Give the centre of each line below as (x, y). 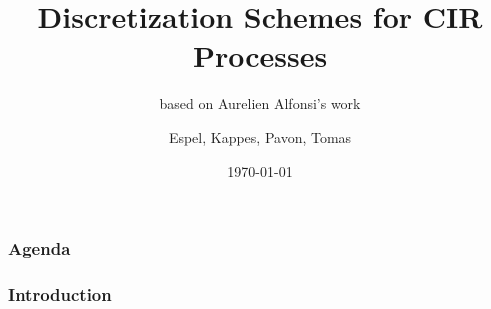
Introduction (60, 293)
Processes (260, 55)
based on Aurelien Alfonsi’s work (260, 103)
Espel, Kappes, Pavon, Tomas (260, 136)
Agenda (39, 248)
